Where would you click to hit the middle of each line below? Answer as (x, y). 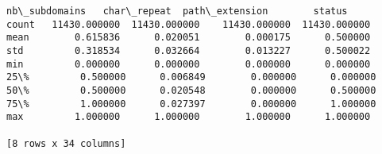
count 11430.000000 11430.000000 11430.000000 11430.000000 (189, 24)
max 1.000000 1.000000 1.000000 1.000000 (189, 117)
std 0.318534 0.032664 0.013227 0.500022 (189, 50)
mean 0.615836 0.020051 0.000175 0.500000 (189, 38)
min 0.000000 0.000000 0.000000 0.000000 (189, 64)
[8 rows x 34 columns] (66, 143)
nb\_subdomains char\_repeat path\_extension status (177, 11)
